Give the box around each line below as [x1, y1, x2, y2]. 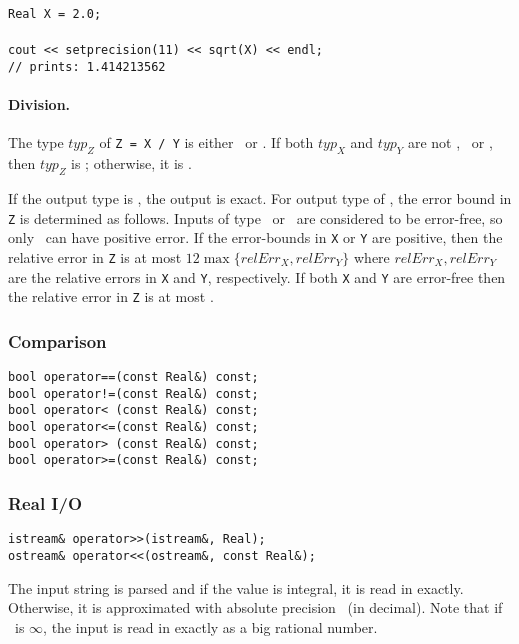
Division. [8, 94, 71, 115]
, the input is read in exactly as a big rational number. [43, 616, 378, 637]
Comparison [8, 328, 107, 353]
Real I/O [8, 490, 83, 515]
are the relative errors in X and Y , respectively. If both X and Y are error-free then [8, 266, 506, 287]
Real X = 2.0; [8, 7, 102, 21]
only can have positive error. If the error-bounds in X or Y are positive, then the [8, 227, 503, 248]
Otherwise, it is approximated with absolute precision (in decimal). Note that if [8, 597, 503, 618]
